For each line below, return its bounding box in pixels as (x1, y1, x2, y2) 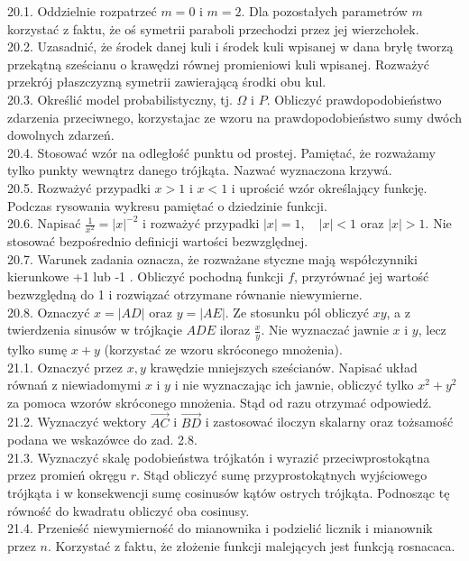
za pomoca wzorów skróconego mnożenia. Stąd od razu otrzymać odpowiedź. (7, 392, 432, 411)
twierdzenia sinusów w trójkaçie (7, 320, 182, 339)
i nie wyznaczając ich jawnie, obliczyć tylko (174, 375, 414, 394)
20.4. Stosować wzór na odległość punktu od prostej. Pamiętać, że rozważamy (7, 143, 436, 161)
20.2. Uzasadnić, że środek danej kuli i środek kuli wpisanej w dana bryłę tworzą (7, 37, 454, 56)
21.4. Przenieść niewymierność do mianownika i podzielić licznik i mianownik (7, 519, 433, 538)
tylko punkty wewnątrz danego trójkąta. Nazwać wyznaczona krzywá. (7, 161, 392, 179)
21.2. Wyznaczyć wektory (7, 412, 147, 431)
